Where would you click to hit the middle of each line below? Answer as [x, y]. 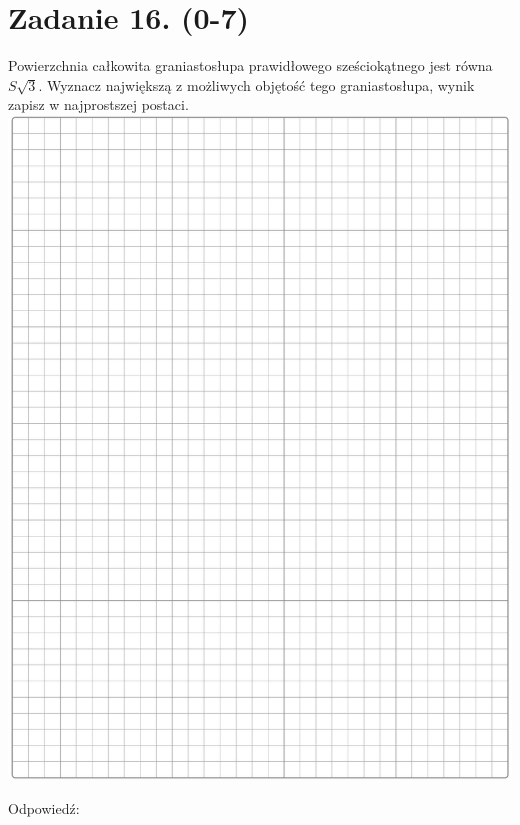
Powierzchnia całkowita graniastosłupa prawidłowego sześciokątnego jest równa [250, 65]
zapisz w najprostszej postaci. [98, 104]
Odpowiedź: [44, 807]
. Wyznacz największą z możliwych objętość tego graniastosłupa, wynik [256, 84]
